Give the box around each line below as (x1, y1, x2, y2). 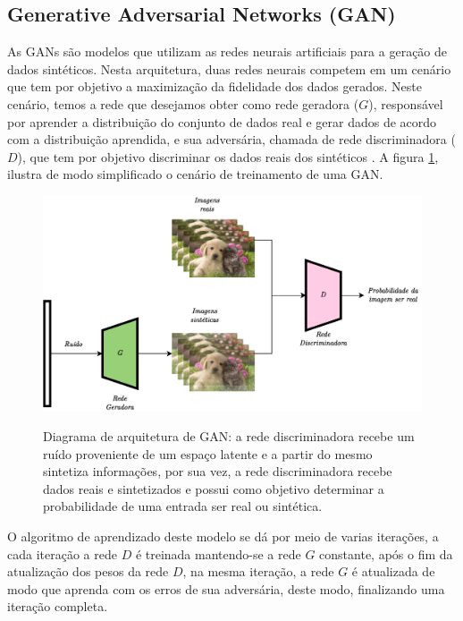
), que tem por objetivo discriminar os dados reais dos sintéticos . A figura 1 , (17, 147, 439, 166)
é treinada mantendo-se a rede (135, 544, 301, 563)
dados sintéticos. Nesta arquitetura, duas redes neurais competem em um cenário (7, 59, 451, 78)
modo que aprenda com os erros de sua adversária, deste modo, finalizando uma (7, 579, 445, 598)
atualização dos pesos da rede (7, 562, 169, 581)
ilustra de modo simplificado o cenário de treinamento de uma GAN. (7, 165, 383, 183)
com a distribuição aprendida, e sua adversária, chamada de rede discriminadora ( (7, 130, 456, 149)
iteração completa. (7, 597, 108, 616)
